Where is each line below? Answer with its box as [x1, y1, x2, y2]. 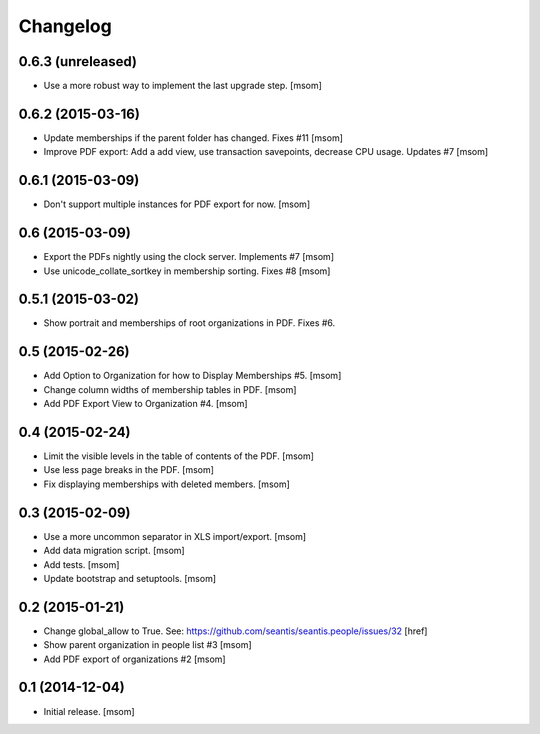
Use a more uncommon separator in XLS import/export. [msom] [43, 530, 307, 542]
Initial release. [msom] [43, 705, 135, 717]
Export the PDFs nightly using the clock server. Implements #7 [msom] [43, 251, 335, 263]
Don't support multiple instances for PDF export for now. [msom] [43, 198, 310, 210]
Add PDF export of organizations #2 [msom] [43, 653, 226, 665]
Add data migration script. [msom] [43, 545, 185, 557]
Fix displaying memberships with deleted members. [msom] [43, 478, 290, 490]
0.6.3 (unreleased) [18, 53, 138, 70]
